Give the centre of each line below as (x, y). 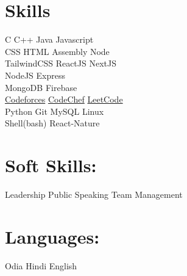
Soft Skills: (51, 165)
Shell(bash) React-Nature (52, 123)
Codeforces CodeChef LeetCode (64, 99)
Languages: (52, 236)
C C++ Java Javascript (49, 39)
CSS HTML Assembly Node (57, 51)
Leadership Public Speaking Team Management (94, 194)
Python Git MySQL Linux (55, 111)
